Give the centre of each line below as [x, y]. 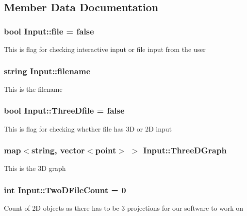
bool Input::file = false [49, 31]
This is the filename [33, 89]
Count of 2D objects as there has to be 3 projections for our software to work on [124, 208]
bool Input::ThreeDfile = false [64, 110]
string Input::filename [47, 71]
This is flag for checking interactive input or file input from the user [105, 49]
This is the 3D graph [35, 168]
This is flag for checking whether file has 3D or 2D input [88, 128]
